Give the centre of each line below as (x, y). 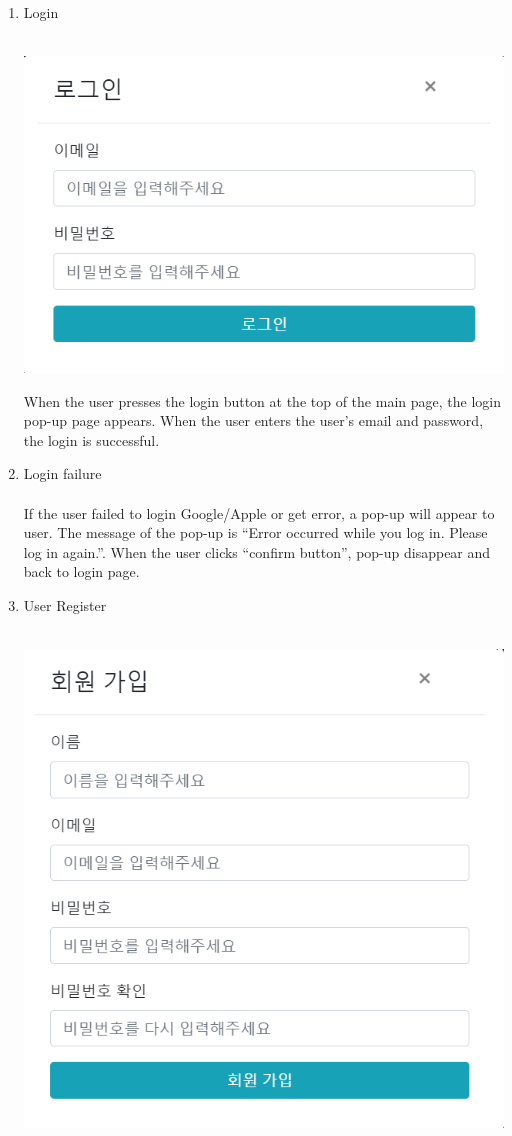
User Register (65, 604)
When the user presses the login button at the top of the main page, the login (262, 400)
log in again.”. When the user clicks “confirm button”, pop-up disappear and (257, 551)
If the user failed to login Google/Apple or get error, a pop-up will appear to (259, 512)
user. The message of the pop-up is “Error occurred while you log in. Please (255, 532)
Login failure (62, 473)
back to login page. (81, 571)
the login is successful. (91, 439)
